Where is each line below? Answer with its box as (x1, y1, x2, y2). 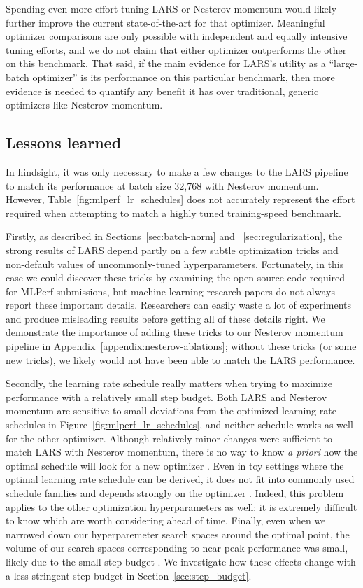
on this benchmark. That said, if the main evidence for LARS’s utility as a (6, 56, 326, 71)
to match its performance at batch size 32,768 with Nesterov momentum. (6, 178, 319, 192)
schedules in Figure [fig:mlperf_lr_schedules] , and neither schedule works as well (6, 417, 353, 432)
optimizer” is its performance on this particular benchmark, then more (32, 69, 335, 84)
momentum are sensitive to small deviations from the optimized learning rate (6, 403, 336, 418)
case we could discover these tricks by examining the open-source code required (6, 270, 346, 285)
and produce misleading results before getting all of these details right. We (6, 311, 325, 325)
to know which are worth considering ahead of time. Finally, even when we (6, 513, 326, 528)
